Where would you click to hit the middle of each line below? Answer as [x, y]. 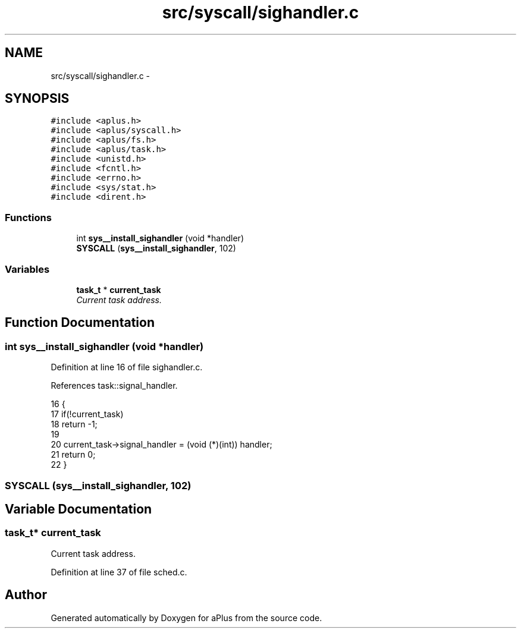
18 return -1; [74, 424]
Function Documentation [80, 323]
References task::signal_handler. [114, 386]
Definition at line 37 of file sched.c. [119, 572]
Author [26, 595]
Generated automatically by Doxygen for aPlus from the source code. [186, 618]
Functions [28, 217]
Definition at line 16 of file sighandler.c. [127, 367]
